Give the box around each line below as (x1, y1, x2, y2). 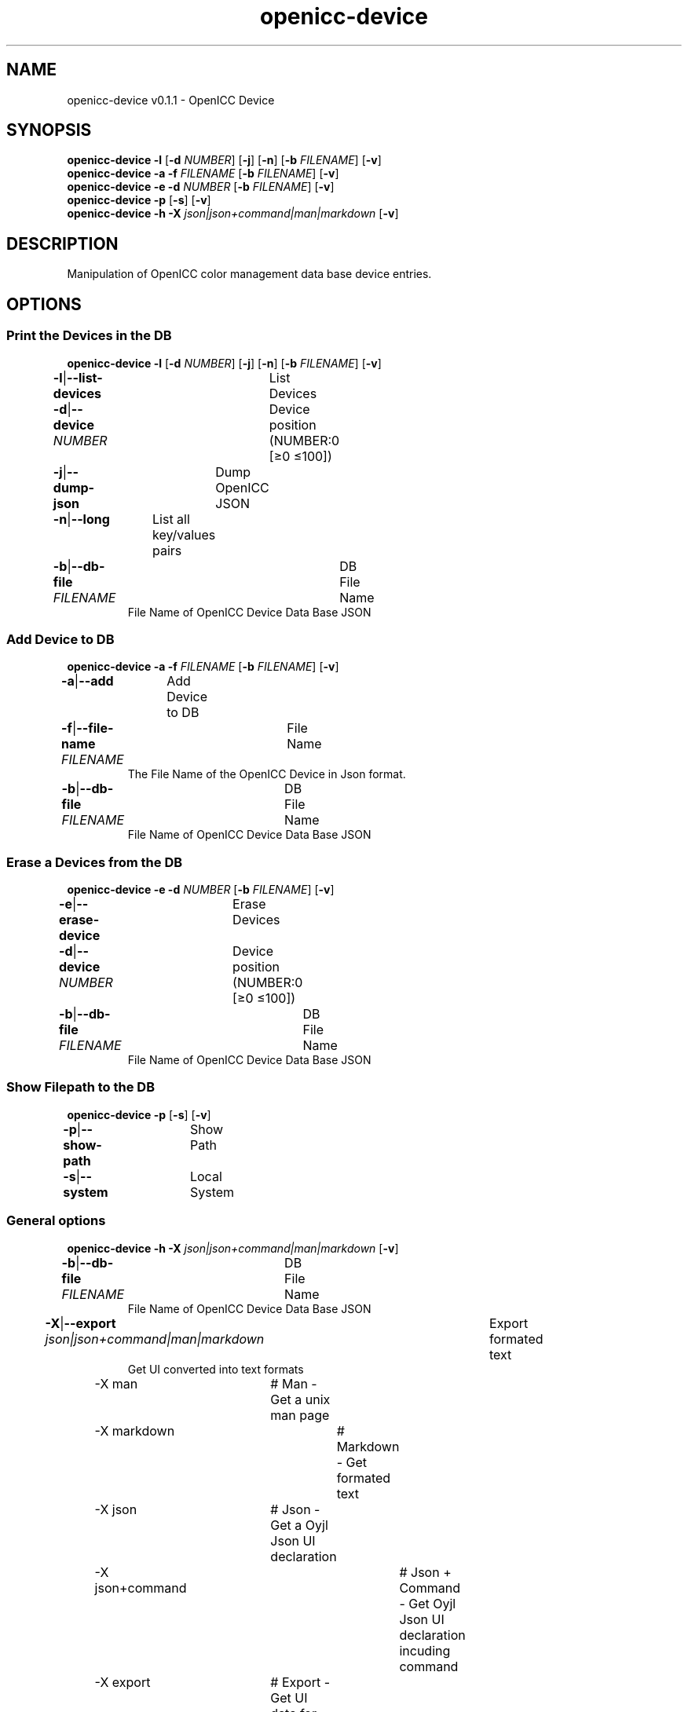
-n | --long (53, 510, 110, 527)
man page (270, 1407, 330, 1423)
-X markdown (94, 1422, 175, 1439)
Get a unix (270, 1391, 331, 1407)
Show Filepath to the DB (6, 1079, 155, 1096)
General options (6, 1213, 106, 1229)
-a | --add (61, 673, 114, 690)
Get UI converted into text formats (127, 1362, 304, 1376)
